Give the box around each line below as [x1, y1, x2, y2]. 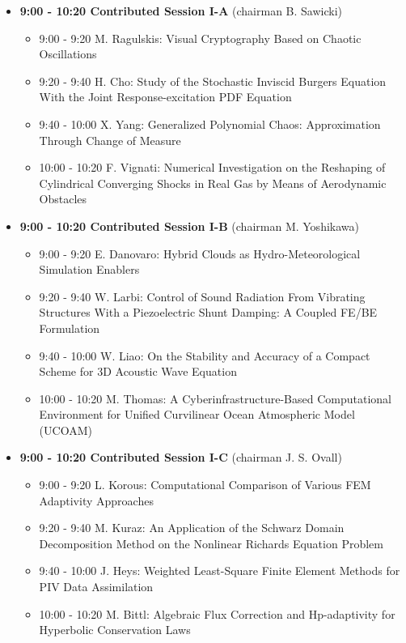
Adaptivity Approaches [39, 492, 154, 509]
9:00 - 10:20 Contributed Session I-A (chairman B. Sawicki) [19, 2, 343, 19]
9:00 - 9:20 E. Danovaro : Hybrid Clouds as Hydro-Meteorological [39, 245, 361, 262]
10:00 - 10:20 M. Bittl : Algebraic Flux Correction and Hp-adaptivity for [39, 605, 395, 622]
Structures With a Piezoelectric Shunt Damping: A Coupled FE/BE [39, 304, 378, 321]
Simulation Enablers [39, 261, 140, 278]
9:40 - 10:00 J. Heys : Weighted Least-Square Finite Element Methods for [39, 562, 400, 579]
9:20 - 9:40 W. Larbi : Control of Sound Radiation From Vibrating [39, 287, 366, 304]
